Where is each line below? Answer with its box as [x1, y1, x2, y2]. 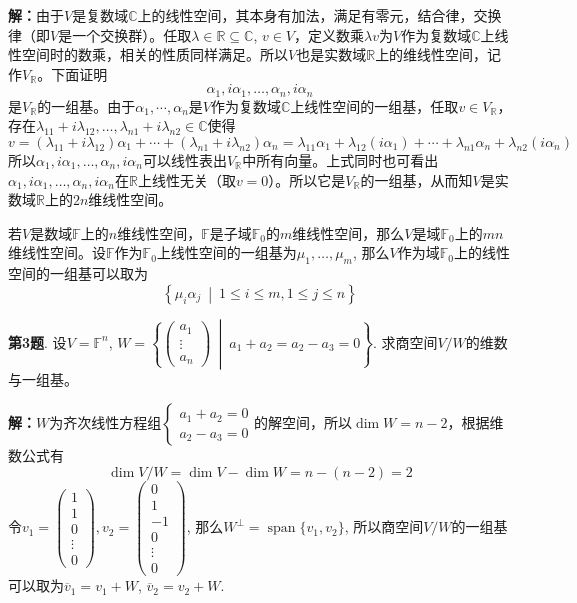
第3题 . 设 [8, 331, 67, 352]
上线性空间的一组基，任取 [290, 95, 459, 116]
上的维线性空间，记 [375, 44, 502, 65]
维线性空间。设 [8, 242, 106, 263]
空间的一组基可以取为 [8, 263, 148, 284]
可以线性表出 [142, 150, 227, 171]
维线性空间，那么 [292, 222, 405, 243]
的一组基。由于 [37, 95, 136, 116]
